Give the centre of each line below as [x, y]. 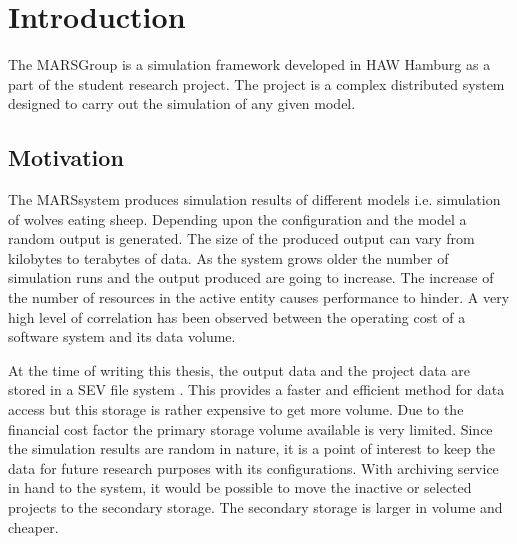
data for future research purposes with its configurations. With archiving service [253, 467]
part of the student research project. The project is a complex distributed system [256, 83]
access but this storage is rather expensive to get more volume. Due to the [236, 409]
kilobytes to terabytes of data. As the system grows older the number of [228, 257]
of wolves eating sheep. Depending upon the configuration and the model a [237, 218]
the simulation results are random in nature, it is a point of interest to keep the [252, 448]
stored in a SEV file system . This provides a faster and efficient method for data [256, 389]
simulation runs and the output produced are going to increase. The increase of [251, 277]
